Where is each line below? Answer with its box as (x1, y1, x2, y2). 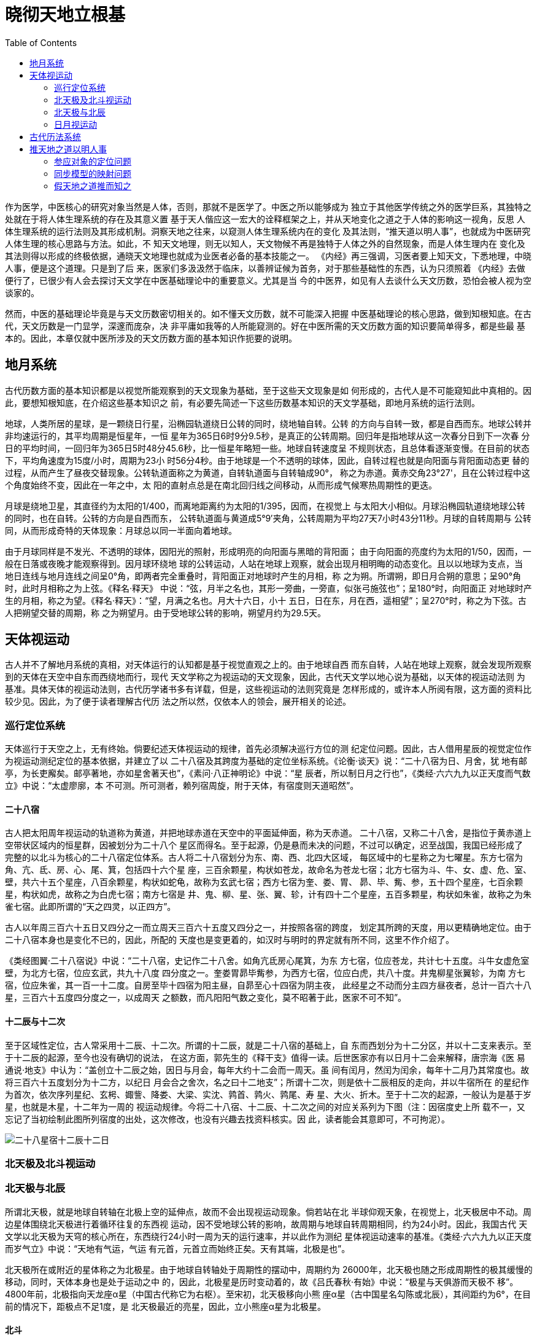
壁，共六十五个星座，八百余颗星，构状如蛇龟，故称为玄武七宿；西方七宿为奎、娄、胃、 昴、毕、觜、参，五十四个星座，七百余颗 (5, 877, 523, 888)
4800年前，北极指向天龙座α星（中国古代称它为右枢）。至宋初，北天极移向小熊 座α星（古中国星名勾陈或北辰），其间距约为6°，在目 (5, 1288, 531, 1299)
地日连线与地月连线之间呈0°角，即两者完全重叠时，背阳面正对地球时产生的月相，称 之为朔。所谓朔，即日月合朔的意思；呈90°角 (5, 570, 522, 581)
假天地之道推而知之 (54, 180, 131, 191)
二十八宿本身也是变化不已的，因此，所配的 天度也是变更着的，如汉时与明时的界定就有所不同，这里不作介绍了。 (5, 934, 454, 945)
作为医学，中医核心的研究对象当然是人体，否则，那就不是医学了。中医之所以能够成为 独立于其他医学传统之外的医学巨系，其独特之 (5, 201, 531, 212)
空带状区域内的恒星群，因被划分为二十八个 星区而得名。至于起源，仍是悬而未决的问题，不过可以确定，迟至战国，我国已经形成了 (5, 840, 523, 851)
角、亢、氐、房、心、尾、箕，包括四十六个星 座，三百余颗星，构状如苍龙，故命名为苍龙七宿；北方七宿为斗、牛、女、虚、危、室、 (5, 864, 531, 875)
